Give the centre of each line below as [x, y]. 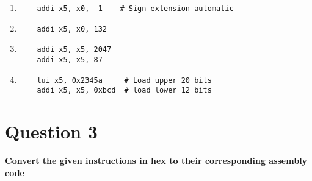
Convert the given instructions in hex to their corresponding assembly [156, 161]
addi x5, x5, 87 [70, 59]
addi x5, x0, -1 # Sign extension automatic [135, 9]
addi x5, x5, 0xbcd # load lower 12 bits [124, 90]
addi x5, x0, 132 [72, 29]
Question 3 [51, 131]
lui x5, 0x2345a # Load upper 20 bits [124, 80]
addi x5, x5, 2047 [74, 50]
